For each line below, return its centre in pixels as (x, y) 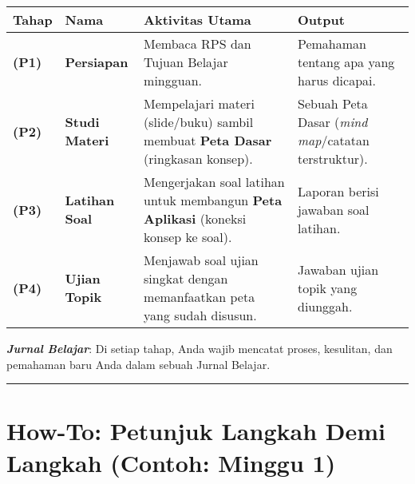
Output (321, 20)
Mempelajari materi (199, 103)
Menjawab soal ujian (201, 260)
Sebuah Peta (332, 103)
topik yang (327, 288)
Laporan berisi (338, 191)
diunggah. (325, 306)
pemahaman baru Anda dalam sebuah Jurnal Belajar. (138, 364)
